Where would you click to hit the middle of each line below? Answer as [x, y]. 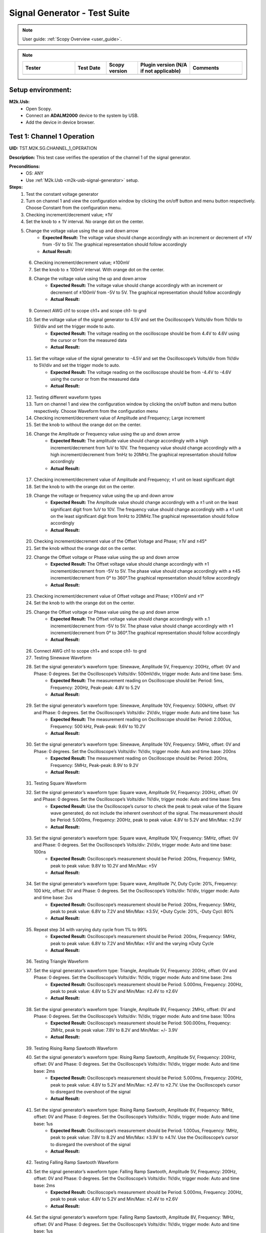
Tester [33, 68]
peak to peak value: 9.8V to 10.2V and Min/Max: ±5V [104, 866]
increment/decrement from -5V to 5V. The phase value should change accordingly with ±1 [142, 626]
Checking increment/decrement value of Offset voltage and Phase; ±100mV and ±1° [119, 596]
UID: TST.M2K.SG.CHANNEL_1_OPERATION [53, 148]
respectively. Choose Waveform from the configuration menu [96, 411]
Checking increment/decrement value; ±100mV [82, 263]
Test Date [89, 68]
